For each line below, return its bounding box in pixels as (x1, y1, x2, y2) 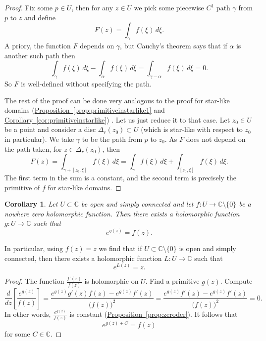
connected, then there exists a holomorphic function (4, 253, 162, 263)
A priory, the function (4, 40, 71, 50)
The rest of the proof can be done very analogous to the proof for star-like (4, 95, 230, 105)
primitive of (4, 182, 40, 192)
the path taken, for (4, 143, 62, 154)
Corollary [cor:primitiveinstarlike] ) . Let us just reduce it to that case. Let (4, 114, 230, 125)
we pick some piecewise (134, 2, 204, 12)
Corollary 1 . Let (4, 199, 58, 209)
